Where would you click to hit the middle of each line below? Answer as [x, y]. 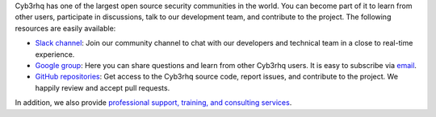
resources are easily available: [65, 28]
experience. [55, 54]
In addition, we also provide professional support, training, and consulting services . [153, 103]
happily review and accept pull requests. [103, 87]
